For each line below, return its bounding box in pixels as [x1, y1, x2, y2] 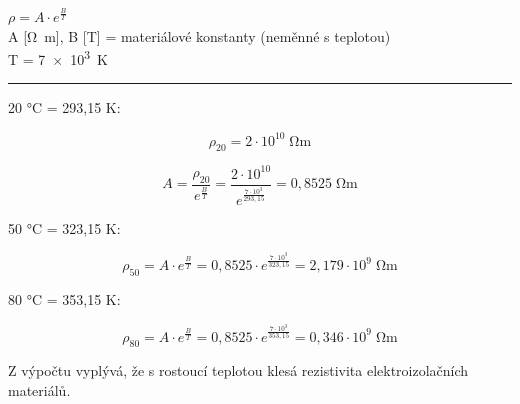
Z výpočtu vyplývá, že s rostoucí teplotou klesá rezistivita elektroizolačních [8, 360, 469, 381]
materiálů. [8, 380, 71, 401]
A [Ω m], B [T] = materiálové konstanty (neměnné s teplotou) [8, 25, 391, 46]
